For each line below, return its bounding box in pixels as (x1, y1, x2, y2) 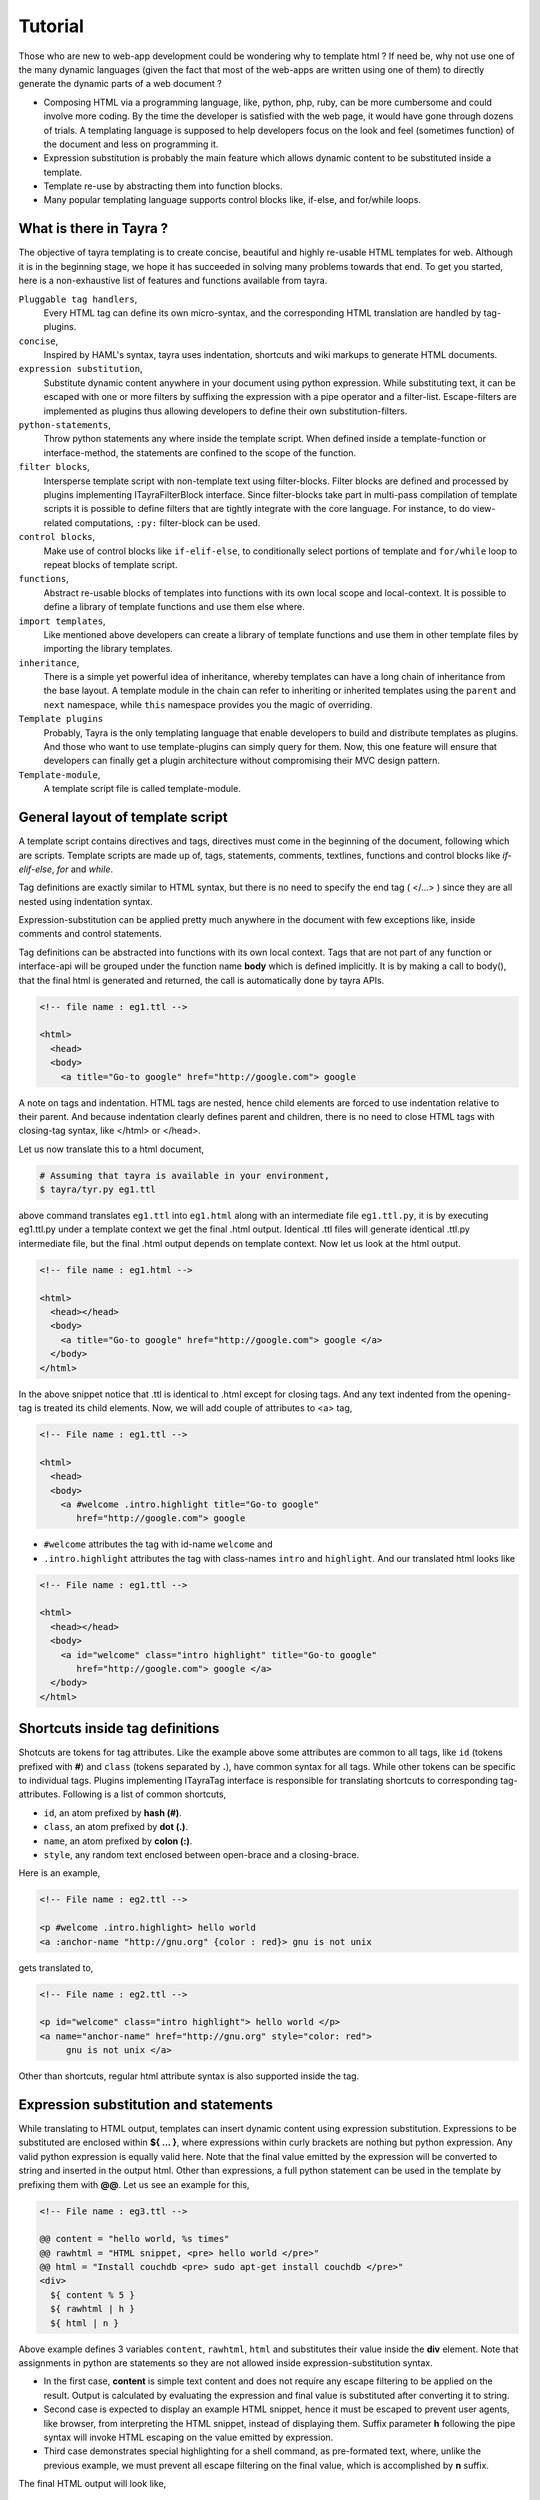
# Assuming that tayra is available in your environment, (39, 1170, 330, 1181)
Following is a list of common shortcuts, (62, 1788, 227, 1800)
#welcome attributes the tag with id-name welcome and (43, 1538, 274, 1550)
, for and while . (51, 863, 114, 875)
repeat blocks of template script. (43, 558, 178, 570)
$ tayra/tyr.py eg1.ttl (39, 1184, 157, 1195)
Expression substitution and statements (18, 2096, 274, 2113)
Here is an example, (18, 1867, 101, 1879)
